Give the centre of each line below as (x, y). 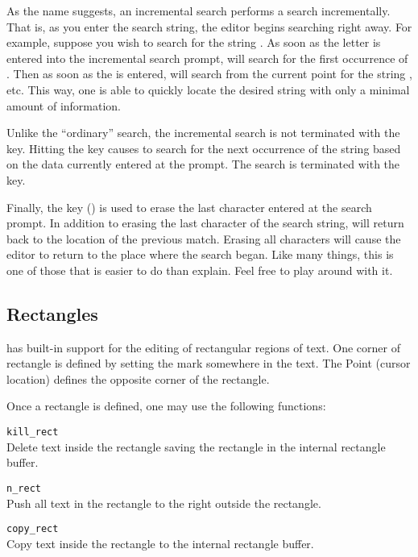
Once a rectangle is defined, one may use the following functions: (166, 406)
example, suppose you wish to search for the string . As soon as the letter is (194, 42)
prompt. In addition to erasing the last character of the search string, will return (205, 223)
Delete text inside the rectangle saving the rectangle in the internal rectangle (196, 446)
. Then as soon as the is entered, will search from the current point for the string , (209, 74)
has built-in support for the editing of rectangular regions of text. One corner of (204, 347)
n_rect (24, 488)
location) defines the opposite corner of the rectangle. (138, 378)
